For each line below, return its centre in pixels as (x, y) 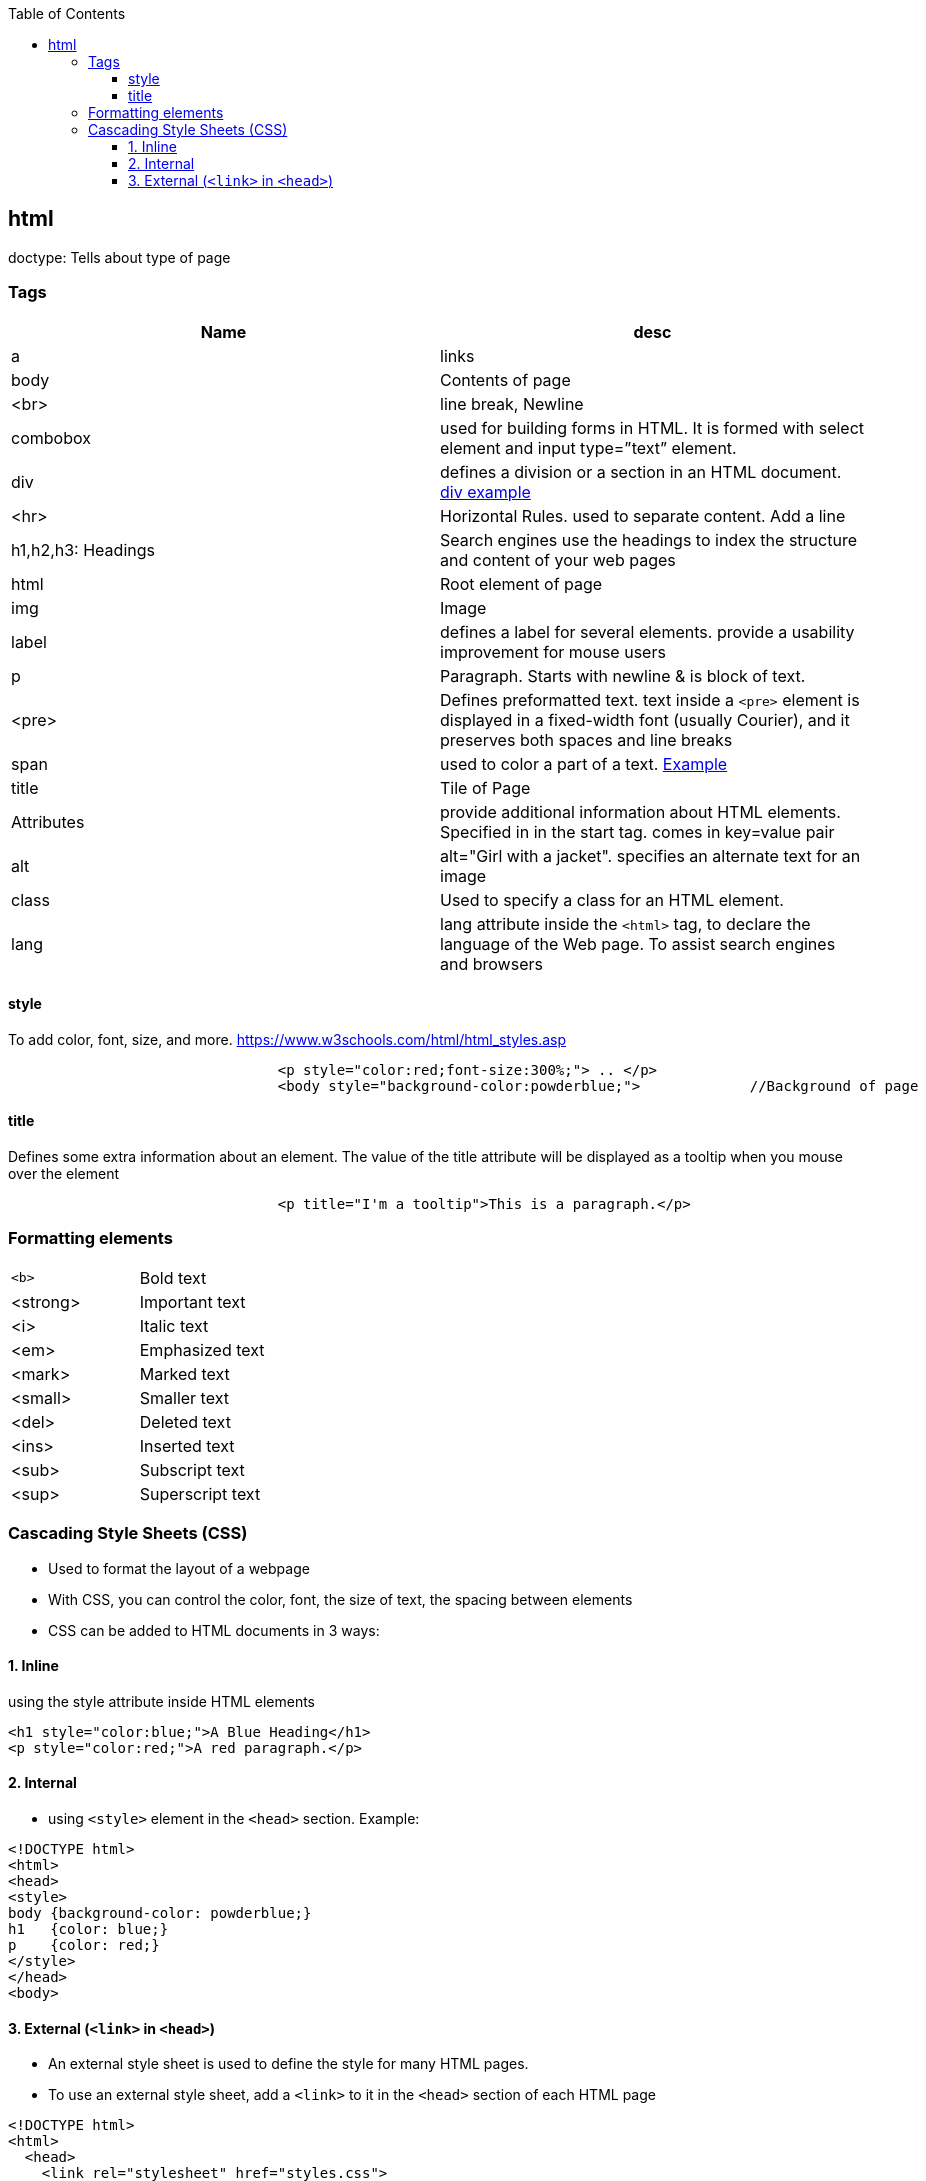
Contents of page (505, 379)
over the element (64, 1174)
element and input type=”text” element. (588, 447)
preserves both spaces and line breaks (586, 739)
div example (485, 491)
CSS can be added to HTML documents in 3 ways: (214, 1630)
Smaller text (184, 1397)
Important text (192, 1301)
